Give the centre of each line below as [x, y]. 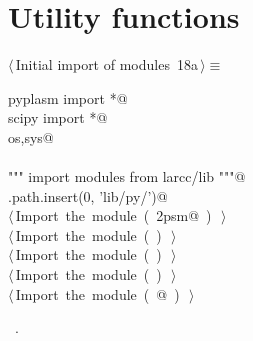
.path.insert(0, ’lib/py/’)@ [88, 195]
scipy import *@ [58, 117]
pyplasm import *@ [68, 97]
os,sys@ [31, 136]
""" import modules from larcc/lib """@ [127, 176]
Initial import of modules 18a [106, 64]
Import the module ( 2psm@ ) [113, 215]
